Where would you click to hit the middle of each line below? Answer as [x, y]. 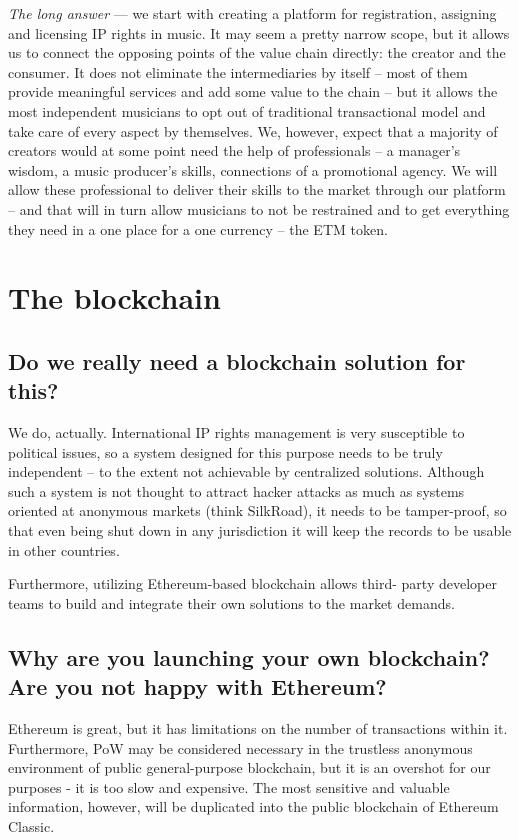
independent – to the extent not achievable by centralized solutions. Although [246, 471]
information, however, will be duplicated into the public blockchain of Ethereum [253, 806]
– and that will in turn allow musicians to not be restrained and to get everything [259, 208]
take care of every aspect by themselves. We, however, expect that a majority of [253, 130]
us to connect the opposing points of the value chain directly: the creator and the [257, 52]
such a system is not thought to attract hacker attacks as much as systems [236, 490]
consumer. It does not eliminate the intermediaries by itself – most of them [238, 71]
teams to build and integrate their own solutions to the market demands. [231, 602]
